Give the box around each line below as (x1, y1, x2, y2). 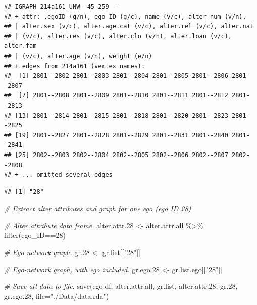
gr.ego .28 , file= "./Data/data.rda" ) (4, 290, 109, 301)
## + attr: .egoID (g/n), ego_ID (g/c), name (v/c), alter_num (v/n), (4, 13, 246, 20)
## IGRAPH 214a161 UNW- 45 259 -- (4, 3, 120, 10)
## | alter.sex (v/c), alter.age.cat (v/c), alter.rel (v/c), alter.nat (4, 23, 253, 30)
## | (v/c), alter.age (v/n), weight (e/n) (4, 52, 152, 60)
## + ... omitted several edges (4, 171, 113, 179)
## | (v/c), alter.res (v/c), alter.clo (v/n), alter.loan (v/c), (4, 32, 232, 40)
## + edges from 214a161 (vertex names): (4, 62, 145, 70)
